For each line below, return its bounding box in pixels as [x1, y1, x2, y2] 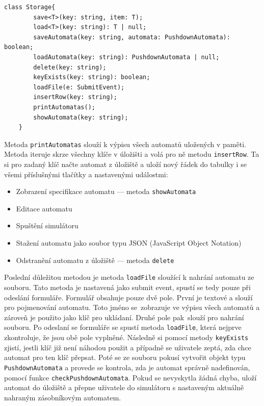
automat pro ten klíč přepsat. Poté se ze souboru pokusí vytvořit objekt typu [4, 352, 246, 363]
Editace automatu [16, 203, 72, 213]
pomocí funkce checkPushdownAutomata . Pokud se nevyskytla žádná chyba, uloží [4, 372, 257, 383]
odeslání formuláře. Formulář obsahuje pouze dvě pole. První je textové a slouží [4, 292, 253, 302]
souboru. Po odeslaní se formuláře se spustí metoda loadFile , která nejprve [4, 322, 242, 332]
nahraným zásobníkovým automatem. [4, 392, 121, 402]
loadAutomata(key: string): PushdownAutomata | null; [33, 53, 220, 61]
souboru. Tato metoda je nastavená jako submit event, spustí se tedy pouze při [4, 281, 251, 292]
